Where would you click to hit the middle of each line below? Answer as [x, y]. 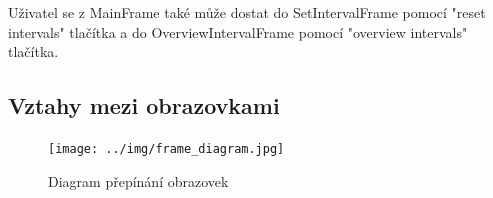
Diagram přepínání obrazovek [138, 180]
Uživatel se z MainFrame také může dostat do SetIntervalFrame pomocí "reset [247, 12]
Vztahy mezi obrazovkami [144, 105]
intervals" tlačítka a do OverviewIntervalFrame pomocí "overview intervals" [238, 31]
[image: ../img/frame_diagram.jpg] [166, 148]
